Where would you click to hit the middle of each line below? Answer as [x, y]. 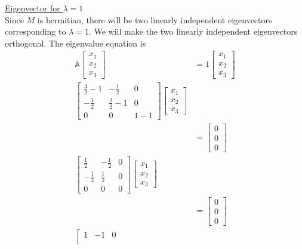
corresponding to [36, 31]
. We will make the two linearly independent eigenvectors [193, 31]
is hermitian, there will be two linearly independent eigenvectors [155, 19]
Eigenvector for [33, 8]
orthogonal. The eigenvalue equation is [75, 43]
